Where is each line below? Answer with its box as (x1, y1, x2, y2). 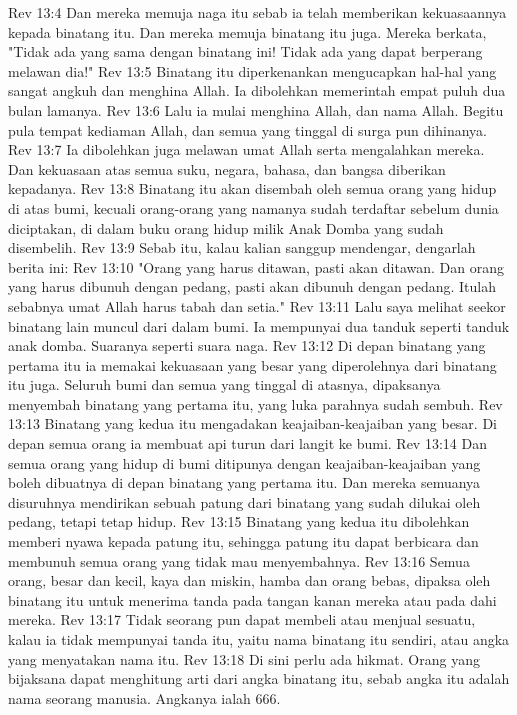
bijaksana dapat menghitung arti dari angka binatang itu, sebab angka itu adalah (8, 668, 510, 689)
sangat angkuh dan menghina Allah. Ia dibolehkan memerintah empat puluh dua (8, 80, 506, 101)
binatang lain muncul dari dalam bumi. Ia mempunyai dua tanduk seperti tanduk (8, 315, 510, 336)
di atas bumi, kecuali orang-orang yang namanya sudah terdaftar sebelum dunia (8, 197, 499, 218)
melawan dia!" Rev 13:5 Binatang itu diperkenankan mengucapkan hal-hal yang (8, 60, 497, 81)
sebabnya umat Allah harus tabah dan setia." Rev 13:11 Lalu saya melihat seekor (8, 295, 506, 316)
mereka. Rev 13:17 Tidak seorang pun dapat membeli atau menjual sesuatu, (8, 609, 476, 630)
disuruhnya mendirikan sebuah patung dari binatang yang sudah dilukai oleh (8, 491, 481, 512)
